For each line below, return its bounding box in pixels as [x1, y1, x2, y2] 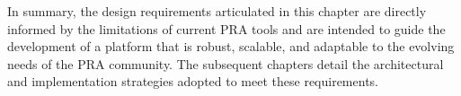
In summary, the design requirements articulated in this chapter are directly [7, 2, 427, 20]
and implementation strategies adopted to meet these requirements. [7, 72, 378, 91]
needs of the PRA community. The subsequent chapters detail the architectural [7, 54, 444, 73]
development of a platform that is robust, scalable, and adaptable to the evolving [7, 37, 455, 56]
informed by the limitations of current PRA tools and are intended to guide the [7, 19, 446, 38]
